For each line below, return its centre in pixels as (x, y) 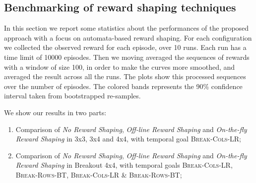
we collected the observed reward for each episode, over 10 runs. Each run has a (125, 47)
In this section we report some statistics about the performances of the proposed (127, 28)
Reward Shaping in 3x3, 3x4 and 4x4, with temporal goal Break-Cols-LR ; (128, 139)
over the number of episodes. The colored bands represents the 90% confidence (123, 86)
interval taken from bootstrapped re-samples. (72, 96)
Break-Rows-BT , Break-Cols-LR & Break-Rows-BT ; (99, 174)
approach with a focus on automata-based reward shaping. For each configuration (128, 37)
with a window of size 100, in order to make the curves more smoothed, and (120, 67)
